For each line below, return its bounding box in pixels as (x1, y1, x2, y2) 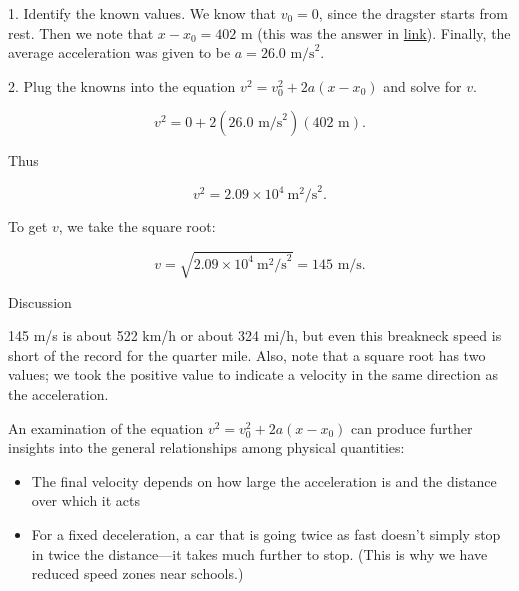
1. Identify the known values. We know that (8, 3, 277, 23)
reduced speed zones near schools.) (31, 563, 244, 584)
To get (8, 216, 48, 237)
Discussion (8, 291, 72, 312)
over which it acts (31, 490, 141, 511)
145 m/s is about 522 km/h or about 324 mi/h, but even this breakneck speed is (8, 325, 502, 346)
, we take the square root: (58, 216, 216, 237)
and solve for (383, 75, 462, 96)
